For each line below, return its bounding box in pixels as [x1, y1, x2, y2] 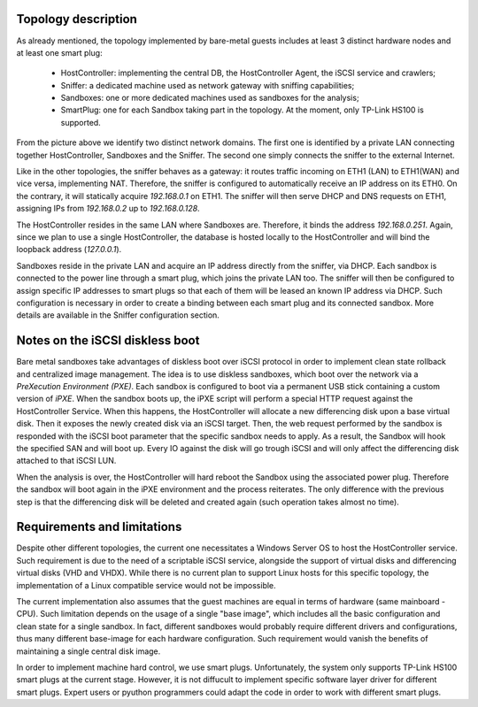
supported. [60, 117, 101, 127]
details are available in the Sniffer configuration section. [16, 310, 220, 320]
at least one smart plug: [16, 47, 103, 58]
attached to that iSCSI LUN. [16, 456, 117, 466]
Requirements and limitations [16, 519, 182, 534]
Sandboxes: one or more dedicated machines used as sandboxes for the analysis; [60, 93, 359, 104]
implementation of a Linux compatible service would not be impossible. [16, 580, 276, 590]
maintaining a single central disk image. [16, 646, 161, 657]
